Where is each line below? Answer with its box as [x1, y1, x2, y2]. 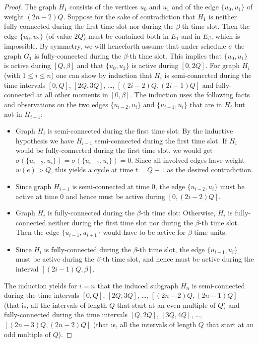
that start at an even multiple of [117, 299, 216, 310]
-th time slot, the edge [137, 244, 205, 254]
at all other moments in [36, 89, 108, 100]
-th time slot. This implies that [127, 50, 222, 61]
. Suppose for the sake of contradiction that [63, 11, 195, 21]
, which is [211, 30, 240, 41]
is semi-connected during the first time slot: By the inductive [47, 125, 233, 136]
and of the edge [172, 1, 219, 11]
